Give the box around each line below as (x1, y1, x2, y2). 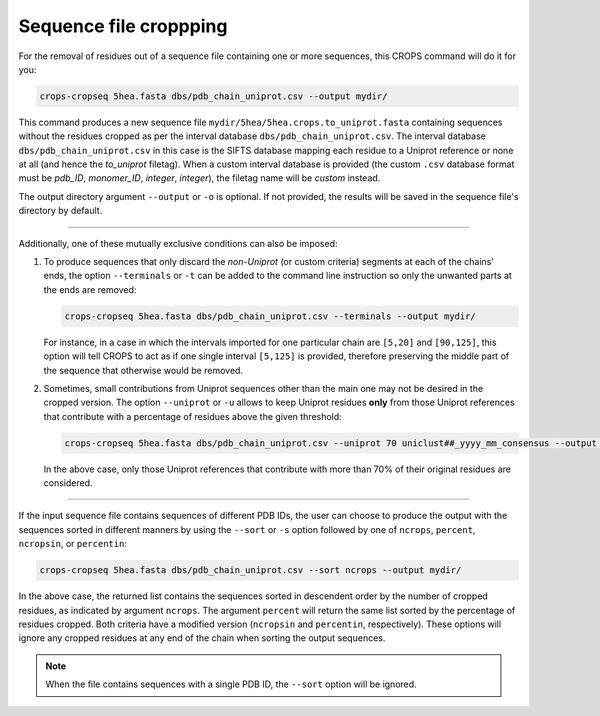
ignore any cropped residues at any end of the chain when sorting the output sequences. (18, 632, 386, 644)
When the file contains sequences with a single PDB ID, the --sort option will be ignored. (45, 678, 417, 690)
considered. (43, 477, 93, 489)
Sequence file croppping (18, 15, 228, 37)
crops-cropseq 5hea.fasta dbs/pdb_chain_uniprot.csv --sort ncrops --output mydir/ (39, 565, 462, 576)
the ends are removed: (43, 283, 137, 295)
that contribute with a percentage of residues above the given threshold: (43, 410, 342, 422)
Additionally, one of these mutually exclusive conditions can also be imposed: (18, 237, 339, 249)
